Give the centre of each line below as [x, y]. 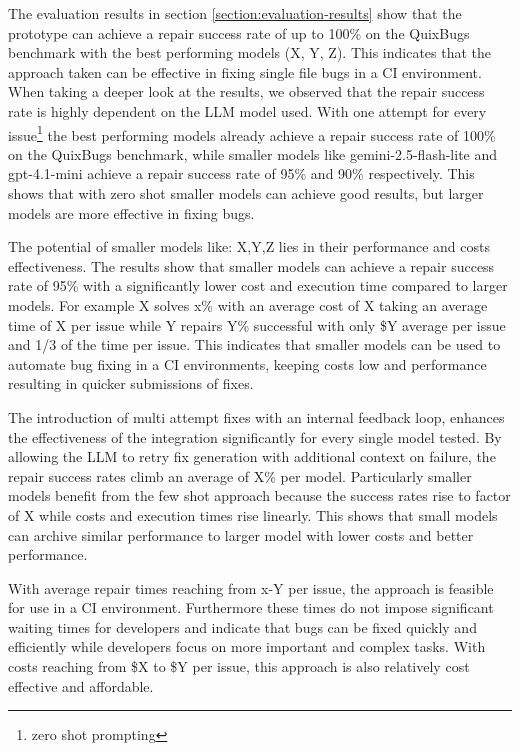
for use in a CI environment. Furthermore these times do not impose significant [251, 607]
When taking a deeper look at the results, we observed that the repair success [246, 91]
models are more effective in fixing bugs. [131, 212]
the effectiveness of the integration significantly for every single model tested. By [255, 436]
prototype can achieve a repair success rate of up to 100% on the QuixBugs [239, 32]
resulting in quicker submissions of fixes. [131, 383]
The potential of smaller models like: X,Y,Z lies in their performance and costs [249, 246]
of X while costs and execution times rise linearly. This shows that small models [253, 514]
